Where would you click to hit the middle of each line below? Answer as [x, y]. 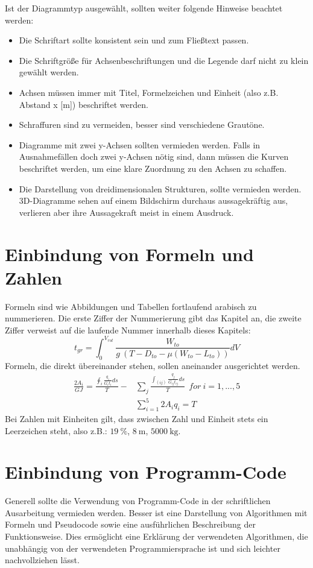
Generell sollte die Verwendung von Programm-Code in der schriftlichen [138, 501]
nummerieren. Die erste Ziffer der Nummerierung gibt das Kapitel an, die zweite [153, 318]
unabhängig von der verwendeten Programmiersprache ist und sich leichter [143, 548]
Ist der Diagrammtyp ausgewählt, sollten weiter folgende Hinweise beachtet [144, 8]
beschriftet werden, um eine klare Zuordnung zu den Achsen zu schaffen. [153, 168]
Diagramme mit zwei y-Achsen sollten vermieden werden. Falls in [140, 144]
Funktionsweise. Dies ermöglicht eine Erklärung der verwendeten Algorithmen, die [156, 536]
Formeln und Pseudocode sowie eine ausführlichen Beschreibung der [131, 524]
